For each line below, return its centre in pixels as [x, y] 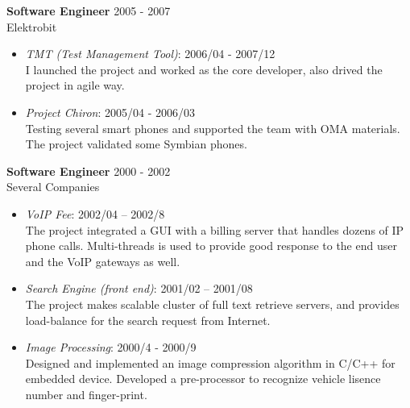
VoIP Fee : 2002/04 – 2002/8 [95, 213]
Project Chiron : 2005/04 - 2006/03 [110, 112]
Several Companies [53, 187]
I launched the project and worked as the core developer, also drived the [204, 69]
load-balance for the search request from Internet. [148, 320]
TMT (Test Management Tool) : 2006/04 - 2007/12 [150, 54]
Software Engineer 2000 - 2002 [89, 171]
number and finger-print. [86, 394]
